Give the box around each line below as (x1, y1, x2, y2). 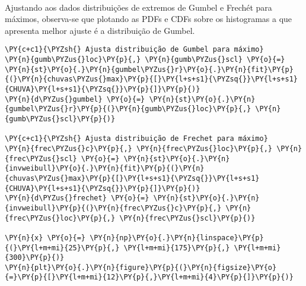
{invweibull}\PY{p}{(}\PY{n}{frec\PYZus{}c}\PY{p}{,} (5, 203, 222, 212)
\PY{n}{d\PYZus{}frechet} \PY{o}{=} (5, 194, 149, 203)
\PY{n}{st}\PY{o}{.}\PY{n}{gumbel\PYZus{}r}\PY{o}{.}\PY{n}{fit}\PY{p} (5, 65, 294, 74)
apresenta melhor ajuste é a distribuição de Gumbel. (5, 24, 195, 36)
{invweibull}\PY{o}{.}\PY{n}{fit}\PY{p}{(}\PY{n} (5, 164, 205, 173)
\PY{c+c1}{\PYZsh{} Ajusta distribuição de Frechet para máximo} (5, 134, 268, 143)
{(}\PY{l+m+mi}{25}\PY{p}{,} (5, 243, 120, 252)
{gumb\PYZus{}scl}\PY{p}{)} (5, 114, 116, 123)
